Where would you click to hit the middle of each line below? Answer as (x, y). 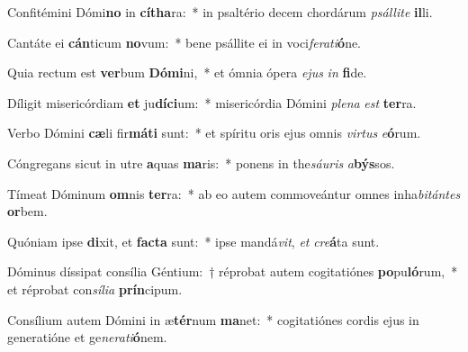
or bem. (27, 211)
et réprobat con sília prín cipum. (95, 289)
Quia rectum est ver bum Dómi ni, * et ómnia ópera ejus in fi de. (187, 72)
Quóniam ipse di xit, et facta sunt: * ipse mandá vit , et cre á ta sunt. (193, 241)
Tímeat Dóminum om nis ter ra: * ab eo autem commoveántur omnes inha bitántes (234, 193)
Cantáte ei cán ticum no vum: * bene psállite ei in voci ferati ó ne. (184, 42)
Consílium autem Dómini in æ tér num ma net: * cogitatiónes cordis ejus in (213, 319)
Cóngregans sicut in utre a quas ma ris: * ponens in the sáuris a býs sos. (201, 162)
